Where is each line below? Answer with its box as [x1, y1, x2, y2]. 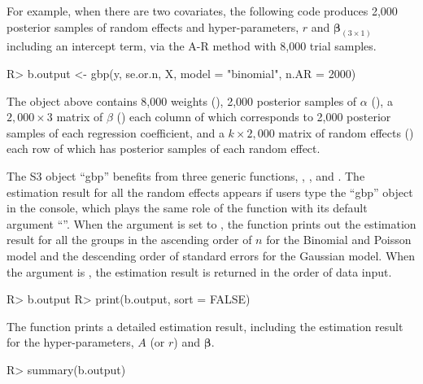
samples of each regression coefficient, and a [7, 124, 225, 141]
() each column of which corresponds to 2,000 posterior [116, 108, 391, 125]
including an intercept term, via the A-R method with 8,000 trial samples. [7, 37, 377, 55]
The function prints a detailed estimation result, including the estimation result [7, 317, 403, 334]
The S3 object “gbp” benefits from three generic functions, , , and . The [7, 168, 365, 185]
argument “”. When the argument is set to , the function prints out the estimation [7, 215, 416, 232]
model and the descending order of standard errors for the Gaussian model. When [7, 247, 416, 264]
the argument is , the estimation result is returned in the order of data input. [7, 263, 392, 280]
